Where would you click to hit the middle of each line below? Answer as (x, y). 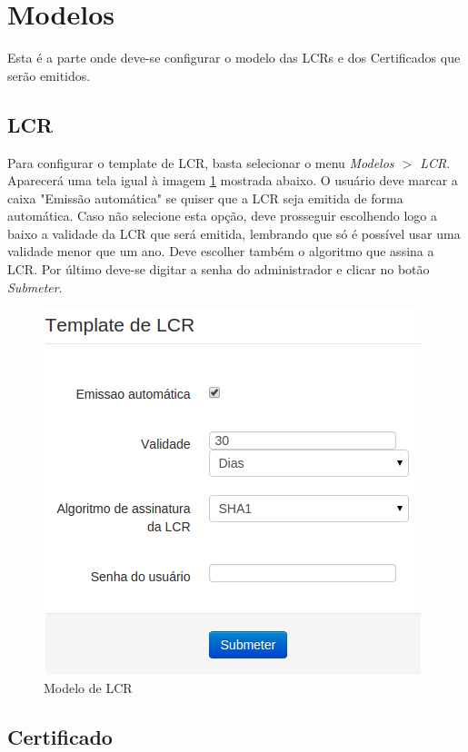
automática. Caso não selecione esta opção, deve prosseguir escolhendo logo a (222, 216)
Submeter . (35, 287)
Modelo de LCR (88, 687)
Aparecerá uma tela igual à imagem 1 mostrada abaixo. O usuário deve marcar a (233, 180)
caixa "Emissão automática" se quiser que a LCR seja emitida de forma (205, 198)
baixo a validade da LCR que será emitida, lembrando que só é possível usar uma (234, 233)
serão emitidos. (49, 75)
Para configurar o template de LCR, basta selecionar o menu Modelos (201, 162)
